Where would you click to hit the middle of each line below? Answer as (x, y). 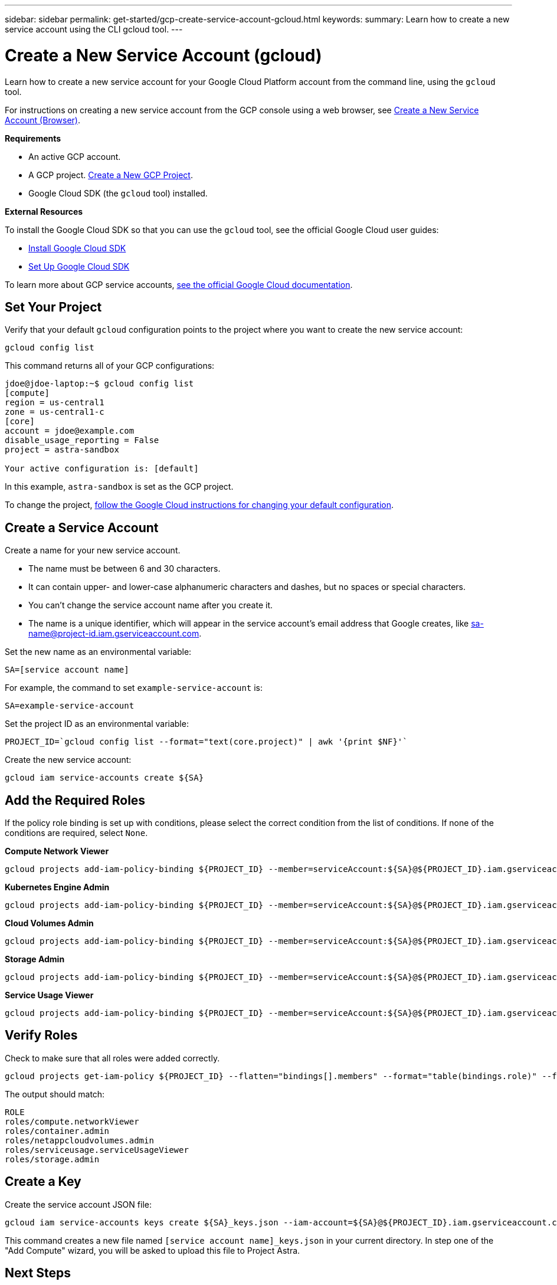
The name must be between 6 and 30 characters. (124, 569)
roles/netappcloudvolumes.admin (79, 1140)
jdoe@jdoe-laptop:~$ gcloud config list (99, 384)
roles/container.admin (57, 1131)
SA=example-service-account (70, 706)
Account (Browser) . (42, 120)
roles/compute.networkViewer (72, 1121)
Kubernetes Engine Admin (57, 887)
